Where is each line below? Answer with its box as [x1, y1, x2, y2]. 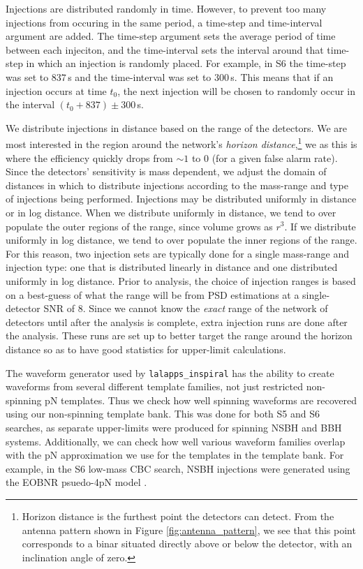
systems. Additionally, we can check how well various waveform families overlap [6, 434, 346, 448]
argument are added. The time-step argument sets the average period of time [6, 29, 336, 43]
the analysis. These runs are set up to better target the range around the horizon [6, 328, 353, 343]
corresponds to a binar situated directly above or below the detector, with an [22, 536, 353, 551]
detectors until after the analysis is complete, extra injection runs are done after [6, 314, 348, 329]
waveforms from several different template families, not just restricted [6, 379, 304, 394]
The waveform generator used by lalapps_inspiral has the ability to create [6, 365, 334, 380]
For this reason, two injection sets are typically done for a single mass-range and [6, 246, 350, 260]
